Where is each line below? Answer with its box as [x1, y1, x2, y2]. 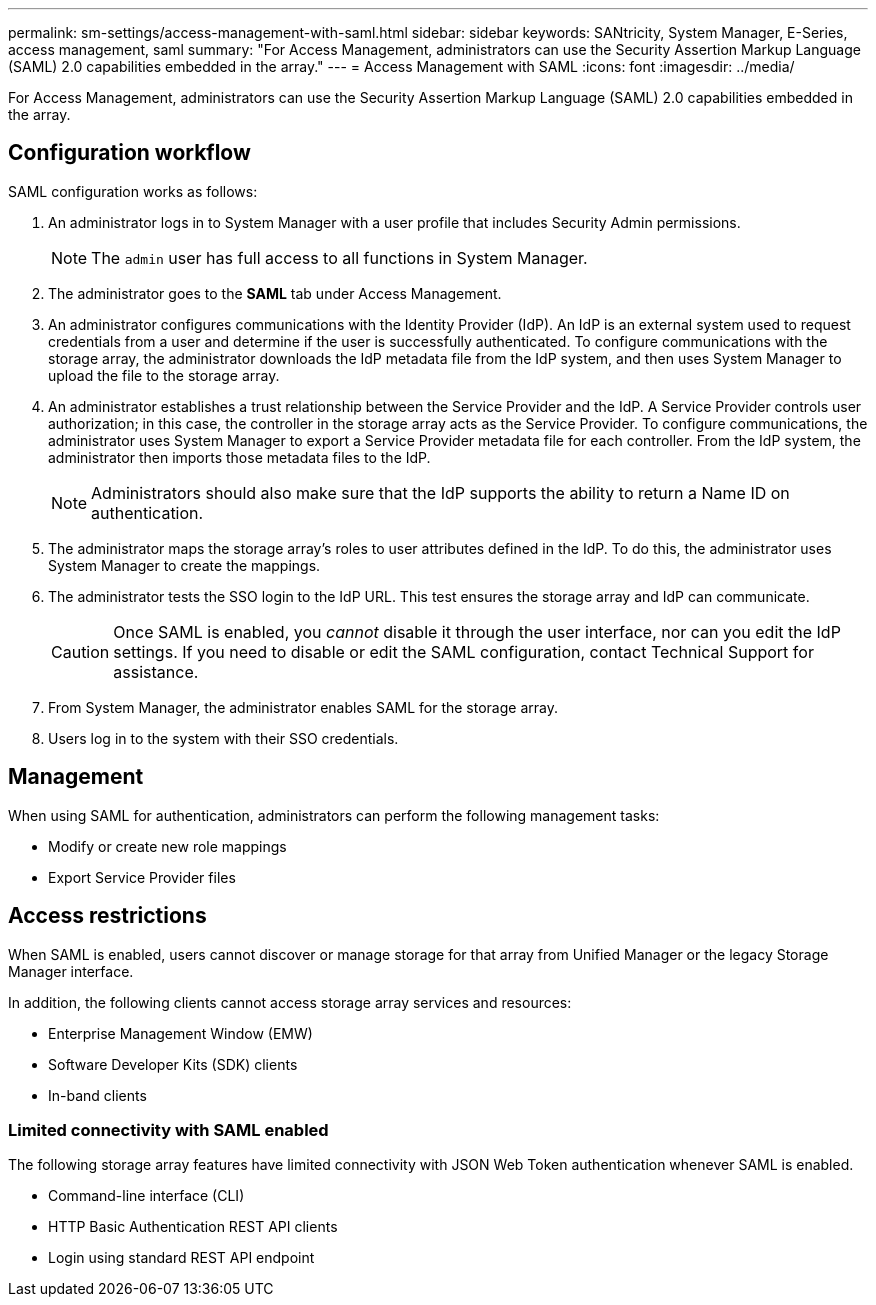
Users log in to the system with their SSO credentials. [48, 729, 399, 747]
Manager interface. [8, 962, 134, 980]
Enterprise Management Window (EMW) [48, 1024, 313, 1042]
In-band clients [48, 1086, 147, 1104]
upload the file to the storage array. [48, 366, 280, 384]
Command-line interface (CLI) [48, 1187, 245, 1205]
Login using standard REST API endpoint [48, 1249, 315, 1267]
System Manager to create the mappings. [48, 556, 321, 574]
